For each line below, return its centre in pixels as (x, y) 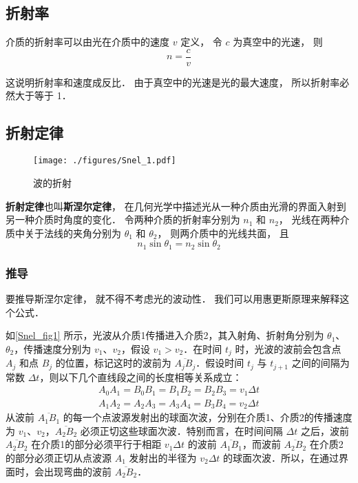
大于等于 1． (43, 95)
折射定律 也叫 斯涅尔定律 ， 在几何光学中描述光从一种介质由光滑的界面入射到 (176, 206)
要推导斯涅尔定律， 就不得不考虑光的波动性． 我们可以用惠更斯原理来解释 (173, 298)
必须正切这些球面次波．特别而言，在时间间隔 (181, 430)
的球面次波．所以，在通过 (281, 457)
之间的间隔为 (320, 363)
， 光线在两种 (309, 219)
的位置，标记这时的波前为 (113, 363)
